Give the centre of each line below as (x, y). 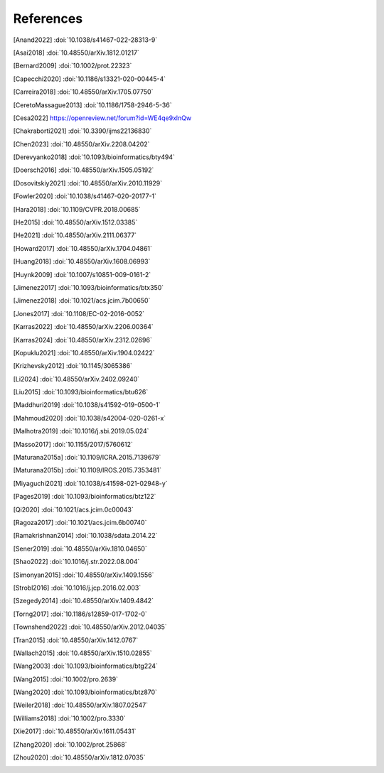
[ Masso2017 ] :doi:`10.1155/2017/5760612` (73, 444)
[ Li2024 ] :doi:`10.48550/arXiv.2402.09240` (76, 379)
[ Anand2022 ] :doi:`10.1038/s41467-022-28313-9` (85, 40)
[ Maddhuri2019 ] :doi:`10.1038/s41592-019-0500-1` (87, 405)
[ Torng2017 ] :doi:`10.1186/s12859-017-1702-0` (80, 614)
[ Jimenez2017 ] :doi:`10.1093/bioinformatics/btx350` (89, 287)
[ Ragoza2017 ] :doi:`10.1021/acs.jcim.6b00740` (80, 523)
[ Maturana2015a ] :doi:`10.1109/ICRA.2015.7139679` (87, 458)
